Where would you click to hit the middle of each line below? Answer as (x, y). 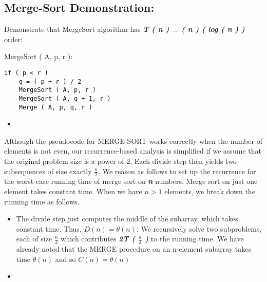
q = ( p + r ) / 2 (50, 81)
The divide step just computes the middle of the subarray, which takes (127, 219)
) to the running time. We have (194, 239)
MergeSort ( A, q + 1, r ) (65, 98)
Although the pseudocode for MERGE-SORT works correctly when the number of (133, 140)
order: (13, 39)
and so (65, 259)
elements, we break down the (210, 191)
